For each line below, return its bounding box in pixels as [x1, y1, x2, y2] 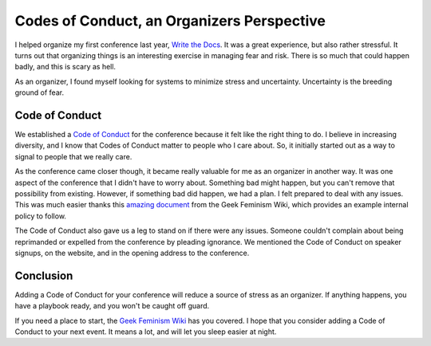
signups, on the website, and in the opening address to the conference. [14, 248, 250, 258]
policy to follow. [14, 211, 67, 221]
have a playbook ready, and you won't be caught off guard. [14, 301, 210, 311]
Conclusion [14, 269, 73, 282]
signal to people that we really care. [14, 151, 132, 161]
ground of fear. [14, 88, 64, 97]
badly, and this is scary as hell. [14, 62, 116, 72]
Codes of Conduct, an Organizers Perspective [14, 12, 326, 29]
